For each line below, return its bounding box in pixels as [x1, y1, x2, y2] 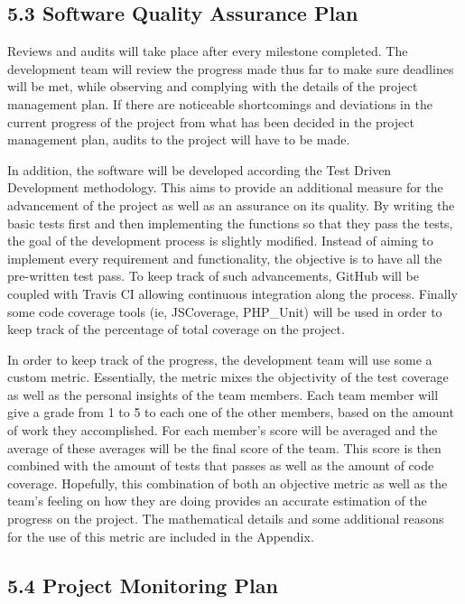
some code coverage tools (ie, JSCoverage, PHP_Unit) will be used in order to [7, 302, 442, 321]
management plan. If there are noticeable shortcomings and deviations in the [7, 94, 432, 113]
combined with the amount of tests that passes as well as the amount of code [7, 456, 434, 475]
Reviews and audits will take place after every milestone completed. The [7, 42, 408, 60]
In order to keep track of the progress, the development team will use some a [7, 349, 432, 368]
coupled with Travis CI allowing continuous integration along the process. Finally [7, 283, 458, 302]
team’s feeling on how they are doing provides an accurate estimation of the [7, 491, 427, 510]
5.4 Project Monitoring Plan [7, 571, 278, 599]
